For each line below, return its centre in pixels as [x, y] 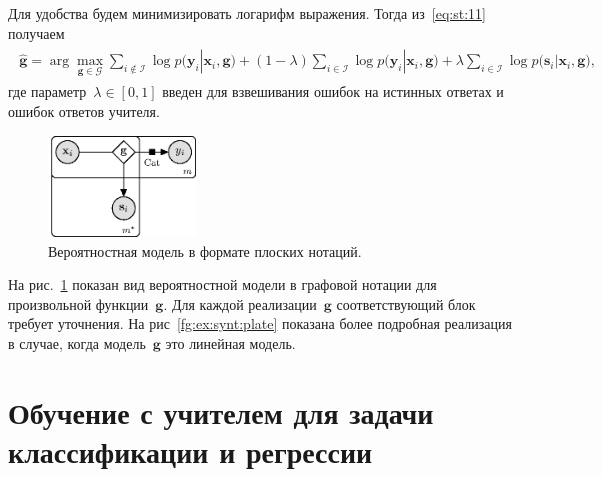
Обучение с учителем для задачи [221, 411]
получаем [36, 32]
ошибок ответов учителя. [84, 111]
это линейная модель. [230, 342]
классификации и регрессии [190, 450]
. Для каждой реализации [240, 303]
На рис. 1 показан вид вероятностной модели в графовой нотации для [222, 284]
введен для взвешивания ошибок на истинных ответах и [333, 91]
